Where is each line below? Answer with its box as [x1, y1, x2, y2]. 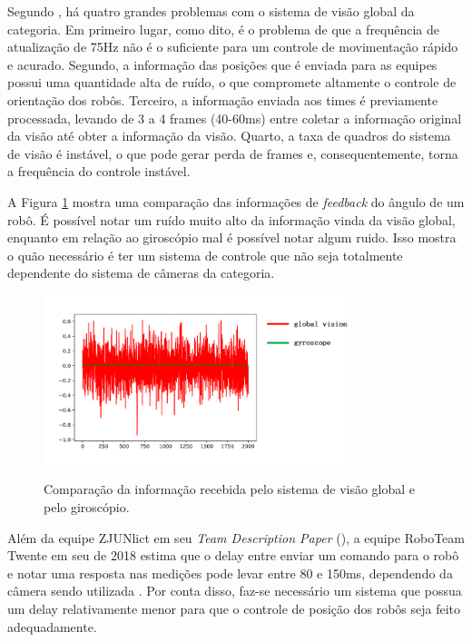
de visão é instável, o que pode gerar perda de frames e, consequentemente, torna [7, 143, 458, 163]
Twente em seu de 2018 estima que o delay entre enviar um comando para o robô [7, 546, 459, 565]
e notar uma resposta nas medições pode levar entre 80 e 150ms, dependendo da [7, 563, 453, 582]
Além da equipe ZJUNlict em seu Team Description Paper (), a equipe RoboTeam [7, 528, 465, 547]
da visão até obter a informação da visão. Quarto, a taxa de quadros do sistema [7, 126, 451, 145]
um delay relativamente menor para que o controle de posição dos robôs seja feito [7, 599, 461, 617]
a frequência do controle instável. [7, 162, 191, 181]
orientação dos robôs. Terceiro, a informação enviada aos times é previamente [7, 90, 438, 109]
